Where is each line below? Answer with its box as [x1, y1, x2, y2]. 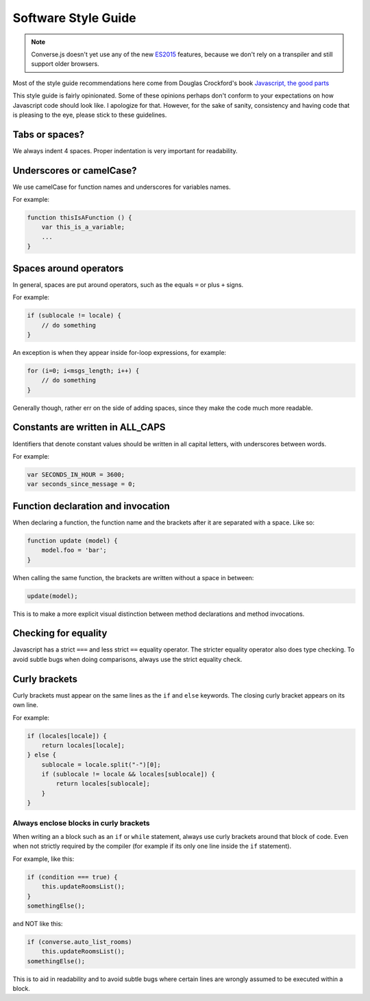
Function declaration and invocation [12, 500, 171, 511]
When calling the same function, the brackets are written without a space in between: [12, 573, 254, 582]
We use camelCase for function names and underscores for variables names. [12, 183, 231, 191]
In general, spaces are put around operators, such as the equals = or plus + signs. [12, 280, 244, 288]
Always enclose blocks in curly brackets [12, 818, 150, 827]
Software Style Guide [12, 10, 136, 25]
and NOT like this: [12, 919, 63, 928]
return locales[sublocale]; [56, 780, 151, 787]
